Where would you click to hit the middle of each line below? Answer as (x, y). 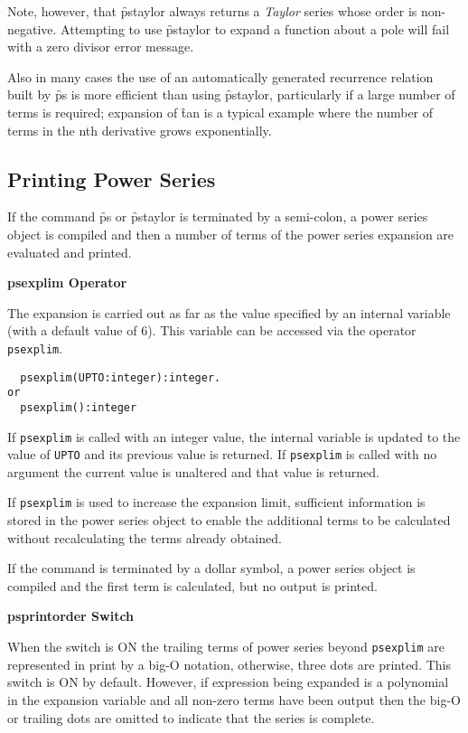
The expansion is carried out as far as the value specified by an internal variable (229, 312)
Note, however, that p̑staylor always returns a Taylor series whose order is (212, 11)
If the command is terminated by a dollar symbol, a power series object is (211, 568)
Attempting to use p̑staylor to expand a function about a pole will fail (255, 28)
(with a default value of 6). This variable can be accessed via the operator (212, 330)
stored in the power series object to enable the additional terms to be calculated (229, 520)
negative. (32, 28)
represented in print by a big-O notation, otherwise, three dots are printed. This (229, 664)
